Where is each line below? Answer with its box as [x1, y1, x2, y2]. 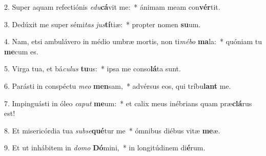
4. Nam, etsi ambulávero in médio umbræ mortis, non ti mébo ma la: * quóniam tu [4, 36, 262, 47]
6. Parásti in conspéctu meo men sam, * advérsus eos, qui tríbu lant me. [4, 80, 231, 91]
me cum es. [4, 46, 38, 56]
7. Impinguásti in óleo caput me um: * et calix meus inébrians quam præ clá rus [4, 98, 252, 108]
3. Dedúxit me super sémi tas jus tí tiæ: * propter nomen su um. [4, 18, 201, 29]
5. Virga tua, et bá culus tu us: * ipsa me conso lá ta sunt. [4, 63, 181, 74]
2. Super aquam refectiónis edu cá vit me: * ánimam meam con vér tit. [4, 2, 220, 12]
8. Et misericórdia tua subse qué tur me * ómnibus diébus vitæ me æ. [4, 125, 220, 135]
